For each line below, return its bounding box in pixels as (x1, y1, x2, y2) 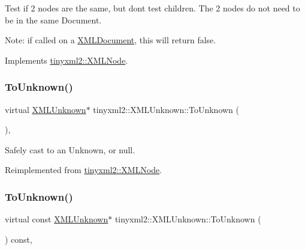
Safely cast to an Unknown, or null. (5, 143, 135, 156)
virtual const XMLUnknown (5, 213, 108, 225)
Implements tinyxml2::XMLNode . (5, 53, 128, 66)
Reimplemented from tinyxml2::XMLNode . (5, 163, 162, 176)
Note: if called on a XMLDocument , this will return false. (5, 34, 216, 46)
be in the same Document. (5, 13, 102, 26)
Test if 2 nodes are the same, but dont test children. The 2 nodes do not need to (5, 2, 300, 14)
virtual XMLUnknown (5, 103, 86, 115)
